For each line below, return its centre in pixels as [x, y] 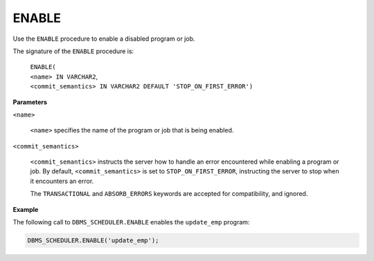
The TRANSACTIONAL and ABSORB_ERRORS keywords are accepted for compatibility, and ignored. [169, 194]
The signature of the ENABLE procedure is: [73, 51]
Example [26, 209]
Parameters [30, 102]
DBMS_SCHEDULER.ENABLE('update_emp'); [93, 241]
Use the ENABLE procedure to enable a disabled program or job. [104, 39]
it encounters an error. [62, 181]
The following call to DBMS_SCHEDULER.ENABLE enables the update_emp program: [131, 222]
